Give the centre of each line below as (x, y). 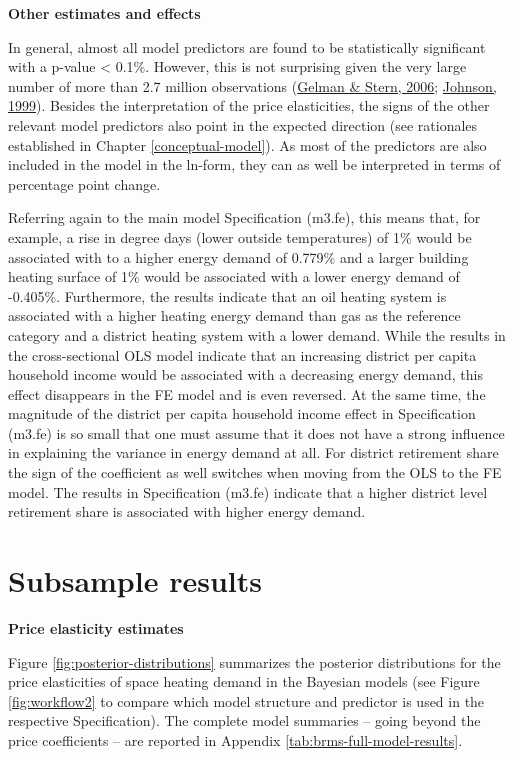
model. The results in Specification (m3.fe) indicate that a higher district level (248, 491)
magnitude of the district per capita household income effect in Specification (242, 413)
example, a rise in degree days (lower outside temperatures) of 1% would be (240, 236)
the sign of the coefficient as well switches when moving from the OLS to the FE (255, 472)
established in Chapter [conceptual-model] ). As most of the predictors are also (247, 144)
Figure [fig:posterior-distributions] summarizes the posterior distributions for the (254, 661)
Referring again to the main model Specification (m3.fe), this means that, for (244, 217)
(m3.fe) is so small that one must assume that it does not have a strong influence (256, 432)
